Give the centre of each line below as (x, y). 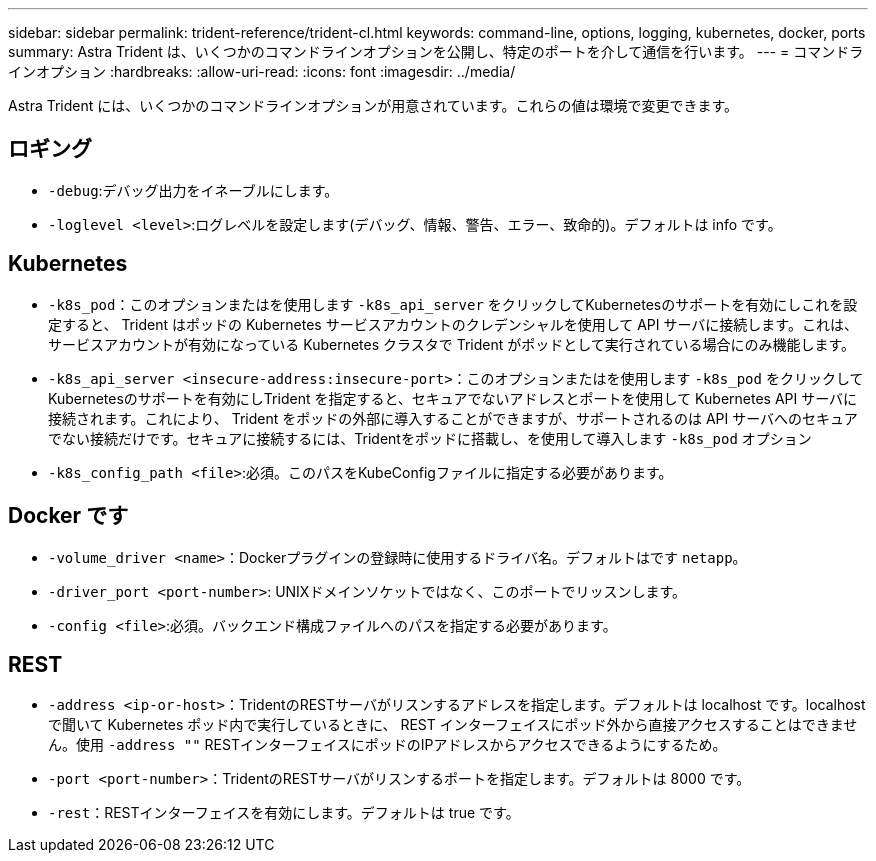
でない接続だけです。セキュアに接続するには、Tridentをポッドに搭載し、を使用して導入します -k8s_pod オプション (430, 438)
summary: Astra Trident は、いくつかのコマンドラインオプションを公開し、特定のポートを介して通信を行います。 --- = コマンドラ (436, 51)
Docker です (68, 516)
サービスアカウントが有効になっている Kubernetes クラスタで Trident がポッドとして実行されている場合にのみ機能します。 (452, 344)
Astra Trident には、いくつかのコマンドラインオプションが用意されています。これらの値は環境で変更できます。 (373, 105)
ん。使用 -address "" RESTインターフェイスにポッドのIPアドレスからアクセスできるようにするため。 (387, 745)
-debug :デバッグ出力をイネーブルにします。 (193, 190)
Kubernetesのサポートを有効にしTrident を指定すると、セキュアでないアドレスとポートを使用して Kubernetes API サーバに (453, 398)
